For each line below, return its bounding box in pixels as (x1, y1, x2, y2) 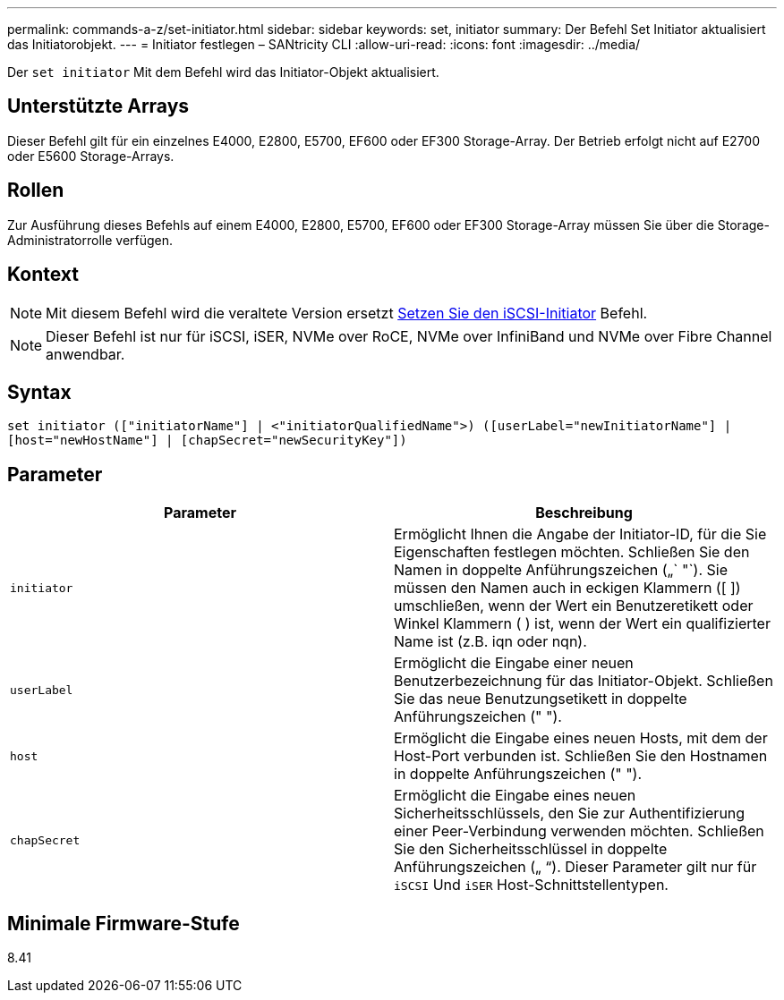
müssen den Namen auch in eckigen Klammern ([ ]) (394, 579, 741, 597)
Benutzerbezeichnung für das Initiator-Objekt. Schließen (394, 672, 773, 691)
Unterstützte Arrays (7, 95, 190, 118)
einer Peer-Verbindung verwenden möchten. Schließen (394, 822, 764, 841)
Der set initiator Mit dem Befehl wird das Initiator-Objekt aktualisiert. (7, 64, 439, 80)
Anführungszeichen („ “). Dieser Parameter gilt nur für (394, 858, 757, 877)
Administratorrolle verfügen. (7, 232, 174, 248)
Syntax (7, 380, 72, 403)
